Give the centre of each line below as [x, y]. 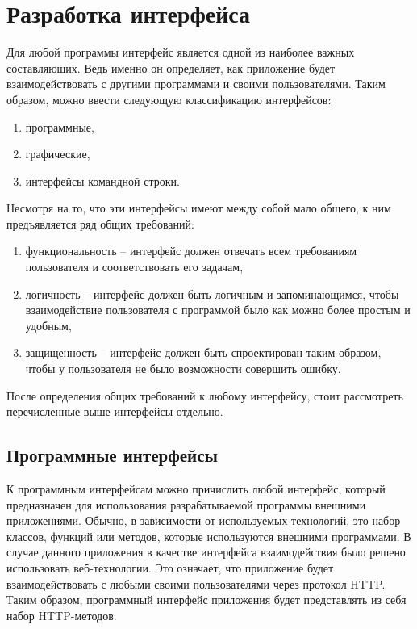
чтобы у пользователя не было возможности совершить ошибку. [183, 369]
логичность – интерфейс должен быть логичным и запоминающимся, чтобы [212, 294]
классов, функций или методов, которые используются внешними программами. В [209, 536]
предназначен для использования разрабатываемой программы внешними [186, 504]
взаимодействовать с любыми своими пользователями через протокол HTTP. [196, 583]
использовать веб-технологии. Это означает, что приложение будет [170, 567]
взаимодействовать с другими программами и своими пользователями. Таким [196, 84]
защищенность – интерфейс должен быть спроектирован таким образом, [203, 352]
